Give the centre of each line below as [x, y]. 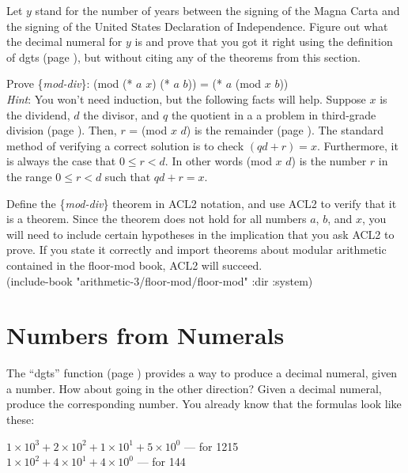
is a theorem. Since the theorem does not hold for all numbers [157, 219]
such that [128, 176]
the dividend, [38, 114]
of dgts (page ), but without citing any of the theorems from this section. [183, 57]
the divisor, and [121, 114]
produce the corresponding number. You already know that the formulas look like [204, 404]
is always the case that [61, 161]
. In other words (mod [218, 161]
